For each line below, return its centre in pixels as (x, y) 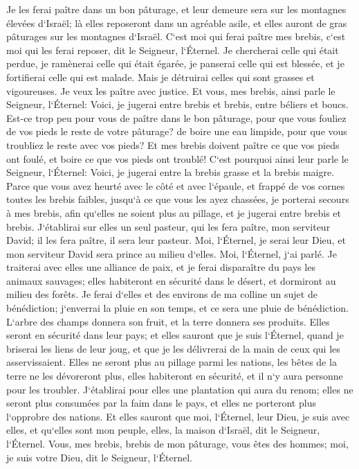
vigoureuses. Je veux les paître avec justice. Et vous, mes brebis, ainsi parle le (171, 90)
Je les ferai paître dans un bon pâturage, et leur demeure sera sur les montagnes (176, 9)
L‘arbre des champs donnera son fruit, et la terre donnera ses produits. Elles (168, 321)
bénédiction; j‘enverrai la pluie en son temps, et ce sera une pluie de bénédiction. (178, 308)
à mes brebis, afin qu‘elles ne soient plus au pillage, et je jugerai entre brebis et (174, 212)
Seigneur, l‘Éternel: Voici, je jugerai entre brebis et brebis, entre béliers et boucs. (177, 104)
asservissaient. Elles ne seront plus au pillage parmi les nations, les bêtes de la (172, 362)
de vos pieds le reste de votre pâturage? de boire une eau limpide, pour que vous (177, 131)
